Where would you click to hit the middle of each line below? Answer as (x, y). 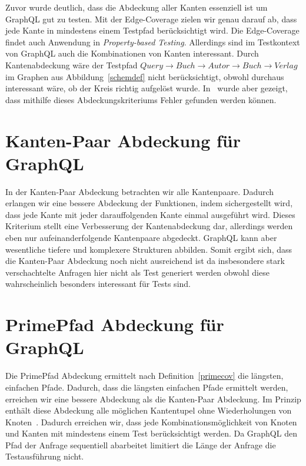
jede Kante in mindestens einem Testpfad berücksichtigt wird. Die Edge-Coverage (152, 30)
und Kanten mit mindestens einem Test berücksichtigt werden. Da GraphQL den (151, 433)
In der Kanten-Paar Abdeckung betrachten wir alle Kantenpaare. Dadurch (140, 191)
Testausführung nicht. (45, 456)
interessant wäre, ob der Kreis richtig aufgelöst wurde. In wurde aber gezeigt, (147, 88)
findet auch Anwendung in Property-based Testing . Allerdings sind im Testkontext (153, 42)
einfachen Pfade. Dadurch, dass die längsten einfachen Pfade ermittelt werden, (147, 387)
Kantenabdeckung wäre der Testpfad (71, 65)
